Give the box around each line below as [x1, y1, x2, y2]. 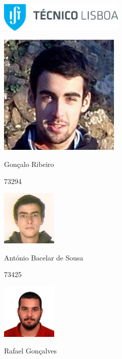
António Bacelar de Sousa [4, 252, 83, 262]
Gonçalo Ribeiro [4, 158, 54, 169]
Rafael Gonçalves [4, 345, 57, 356]
